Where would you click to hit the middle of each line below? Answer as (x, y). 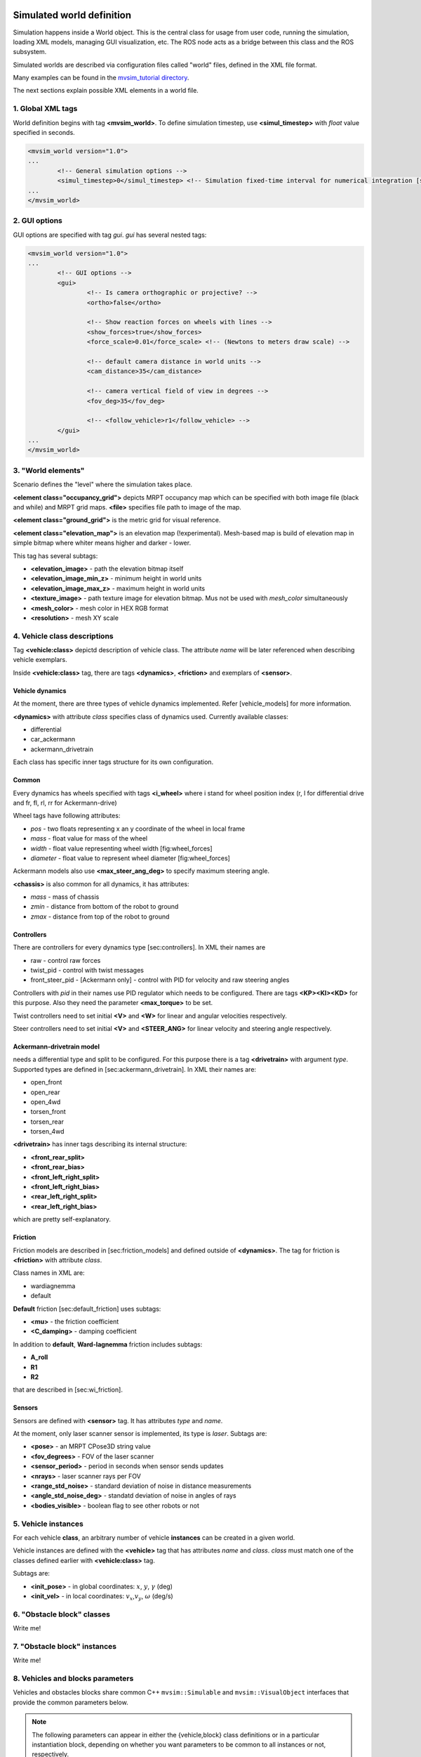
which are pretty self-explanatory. (62, 1219)
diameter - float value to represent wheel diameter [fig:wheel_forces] (131, 858)
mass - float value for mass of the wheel (89, 838)
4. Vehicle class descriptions (63, 636)
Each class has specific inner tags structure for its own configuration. (113, 762)
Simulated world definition (72, 15)
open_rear (45, 1092)
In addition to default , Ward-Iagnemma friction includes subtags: (108, 1344)
